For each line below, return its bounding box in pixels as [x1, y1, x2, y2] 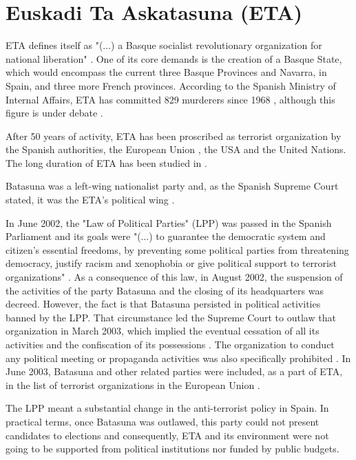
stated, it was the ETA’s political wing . [6, 192, 175, 207]
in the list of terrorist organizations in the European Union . [6, 377, 260, 392]
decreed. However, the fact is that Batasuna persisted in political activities [6, 297, 321, 311]
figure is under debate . [6, 106, 103, 120]
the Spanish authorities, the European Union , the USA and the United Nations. [6, 142, 346, 157]
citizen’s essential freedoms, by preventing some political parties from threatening [6, 242, 349, 257]
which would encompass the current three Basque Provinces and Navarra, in [6, 65, 327, 79]
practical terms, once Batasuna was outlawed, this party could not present [6, 414, 320, 428]
